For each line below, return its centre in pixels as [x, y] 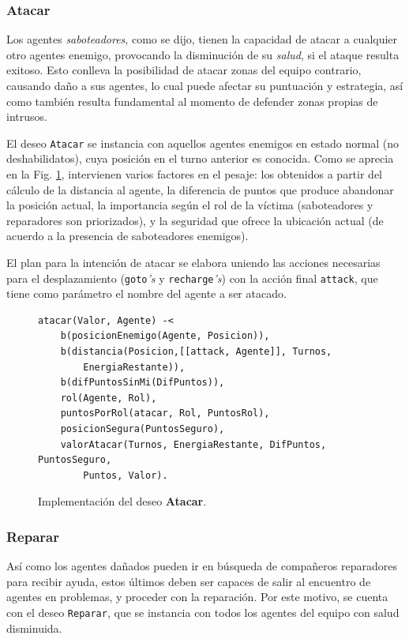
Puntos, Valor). [126, 475]
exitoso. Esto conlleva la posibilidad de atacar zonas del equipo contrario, [184, 70]
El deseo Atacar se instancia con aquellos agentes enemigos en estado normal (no [203, 143]
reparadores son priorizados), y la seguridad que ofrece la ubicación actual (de [195, 220]
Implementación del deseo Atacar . [122, 501]
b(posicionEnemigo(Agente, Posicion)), [165, 336]
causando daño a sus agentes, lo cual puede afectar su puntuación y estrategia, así [205, 85]
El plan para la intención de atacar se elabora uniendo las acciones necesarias [193, 262]
